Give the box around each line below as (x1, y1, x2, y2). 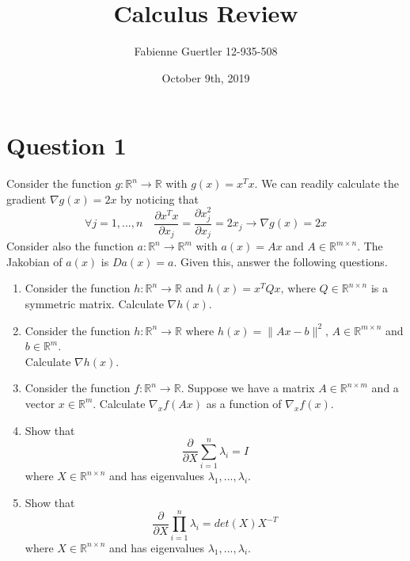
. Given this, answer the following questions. (173, 253, 388, 269)
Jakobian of (6, 253, 63, 269)
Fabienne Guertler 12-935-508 (134, 43, 278, 59)
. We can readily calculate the (254, 175, 400, 192)
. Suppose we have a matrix (180, 380, 315, 396)
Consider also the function (6, 238, 134, 254)
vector (25, 395, 55, 411)
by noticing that (120, 190, 199, 207)
